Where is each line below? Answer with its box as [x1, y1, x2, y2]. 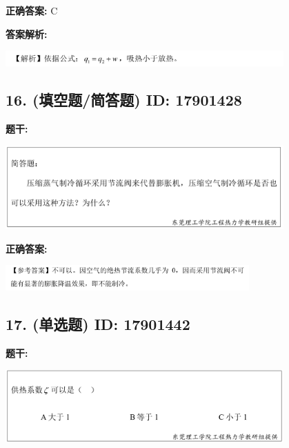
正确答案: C [6, 3, 58, 17]
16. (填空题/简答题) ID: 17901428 [6, 89, 242, 110]
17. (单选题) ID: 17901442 [6, 313, 190, 334]
